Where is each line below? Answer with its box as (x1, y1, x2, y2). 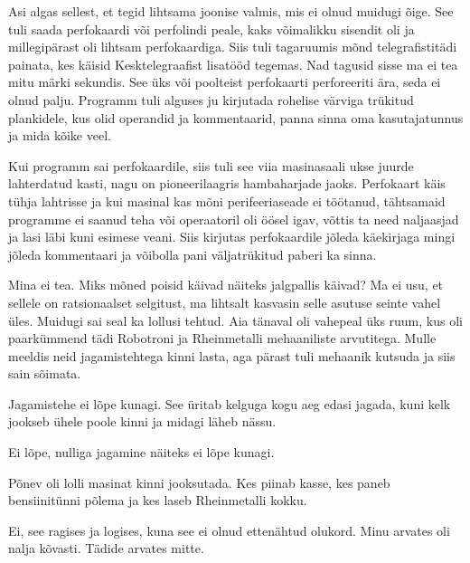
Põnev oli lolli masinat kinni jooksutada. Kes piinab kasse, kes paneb (8, 472, 390, 491)
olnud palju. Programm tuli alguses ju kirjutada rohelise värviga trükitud (8, 90, 414, 109)
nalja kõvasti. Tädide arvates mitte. (8, 539, 204, 558)
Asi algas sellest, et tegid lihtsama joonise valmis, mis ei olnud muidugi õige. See (8, 2, 454, 20)
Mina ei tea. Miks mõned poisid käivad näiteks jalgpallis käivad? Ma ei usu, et (8, 275, 444, 294)
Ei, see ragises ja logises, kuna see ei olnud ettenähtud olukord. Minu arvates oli (8, 520, 450, 539)
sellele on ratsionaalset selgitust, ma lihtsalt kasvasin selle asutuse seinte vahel (8, 292, 441, 311)
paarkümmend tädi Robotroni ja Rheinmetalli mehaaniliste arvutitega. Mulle (8, 329, 437, 348)
